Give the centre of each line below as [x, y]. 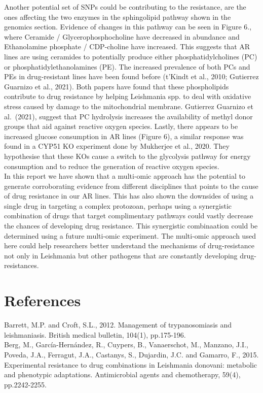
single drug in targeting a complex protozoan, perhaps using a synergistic [118, 205]
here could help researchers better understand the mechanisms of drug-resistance [129, 245]
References [43, 300]
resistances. [22, 265]
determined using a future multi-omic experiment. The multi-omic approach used [130, 235]
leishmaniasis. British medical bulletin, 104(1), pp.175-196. [95, 334]
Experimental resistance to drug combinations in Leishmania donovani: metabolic [130, 364]
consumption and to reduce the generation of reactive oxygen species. [112, 166]
